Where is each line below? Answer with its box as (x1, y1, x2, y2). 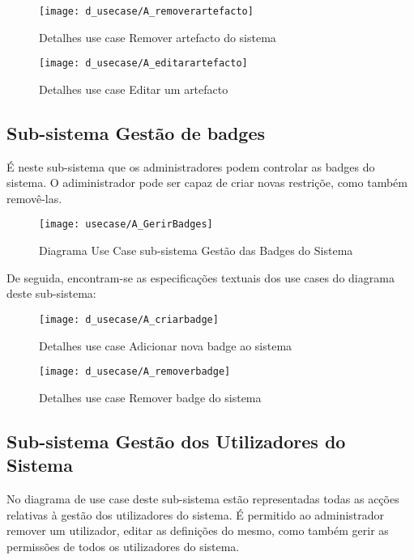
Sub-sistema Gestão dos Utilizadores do (6, 428, 346, 453)
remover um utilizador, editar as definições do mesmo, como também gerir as (6, 522, 389, 539)
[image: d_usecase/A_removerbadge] (39, 366, 231, 378)
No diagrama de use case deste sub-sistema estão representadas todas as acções (6, 490, 399, 507)
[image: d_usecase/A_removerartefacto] (39, 6, 254, 17)
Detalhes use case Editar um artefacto (39, 80, 228, 97)
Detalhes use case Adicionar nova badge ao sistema (39, 337, 292, 354)
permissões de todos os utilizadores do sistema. (6, 537, 240, 554)
